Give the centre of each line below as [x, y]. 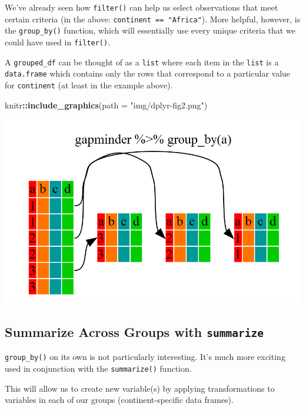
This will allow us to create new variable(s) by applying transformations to [140, 388]
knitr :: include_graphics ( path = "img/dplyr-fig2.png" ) [106, 105]
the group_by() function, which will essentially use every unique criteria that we [150, 30]
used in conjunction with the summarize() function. [98, 368]
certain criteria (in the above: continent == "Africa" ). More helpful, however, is [153, 19]
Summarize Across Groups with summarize [134, 331]
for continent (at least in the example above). [89, 85]
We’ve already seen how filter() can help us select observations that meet [142, 7]
